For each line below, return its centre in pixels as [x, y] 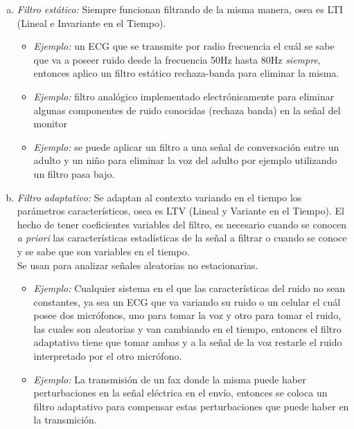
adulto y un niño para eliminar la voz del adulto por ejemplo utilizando [185, 160]
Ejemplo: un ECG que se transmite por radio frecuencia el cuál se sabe [184, 46]
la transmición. [65, 420]
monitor [50, 124]
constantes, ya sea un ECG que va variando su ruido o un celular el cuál [187, 301]
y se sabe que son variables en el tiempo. [103, 251]
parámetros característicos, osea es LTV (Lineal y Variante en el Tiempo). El [180, 211]
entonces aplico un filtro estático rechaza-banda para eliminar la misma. [186, 73]
